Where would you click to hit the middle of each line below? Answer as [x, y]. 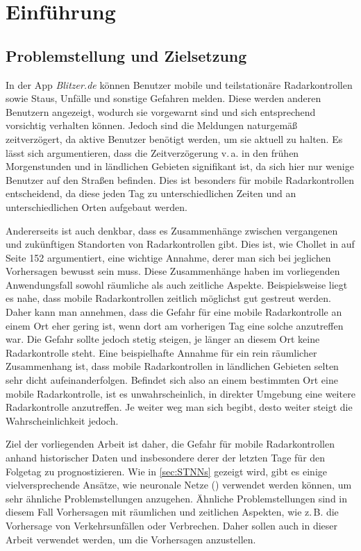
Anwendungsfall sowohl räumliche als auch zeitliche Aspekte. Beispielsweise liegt [177, 284]
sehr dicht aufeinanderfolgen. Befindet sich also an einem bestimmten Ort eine [172, 380]
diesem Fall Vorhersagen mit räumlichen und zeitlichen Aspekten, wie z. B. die [172, 512]
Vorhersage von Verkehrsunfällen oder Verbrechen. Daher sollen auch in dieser [172, 525]
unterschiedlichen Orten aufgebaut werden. [96, 206]
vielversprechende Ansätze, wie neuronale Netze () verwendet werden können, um [179, 485]
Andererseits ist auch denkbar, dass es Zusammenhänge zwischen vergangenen [172, 230]
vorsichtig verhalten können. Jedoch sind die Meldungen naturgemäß [152, 125]
